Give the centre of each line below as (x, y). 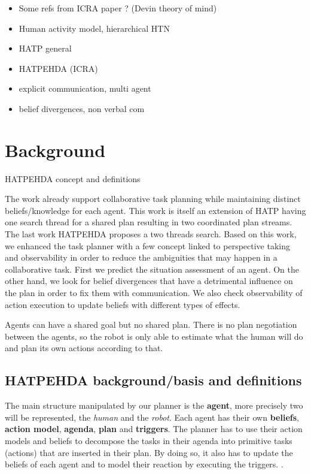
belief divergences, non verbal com (82, 108)
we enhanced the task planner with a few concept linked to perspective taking (147, 245)
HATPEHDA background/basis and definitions (153, 380)
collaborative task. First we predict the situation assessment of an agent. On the (152, 269)
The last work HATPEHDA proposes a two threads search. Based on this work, (151, 234)
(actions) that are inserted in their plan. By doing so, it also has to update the (149, 452)
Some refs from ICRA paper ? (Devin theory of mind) (118, 8)
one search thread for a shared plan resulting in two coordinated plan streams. (149, 222)
